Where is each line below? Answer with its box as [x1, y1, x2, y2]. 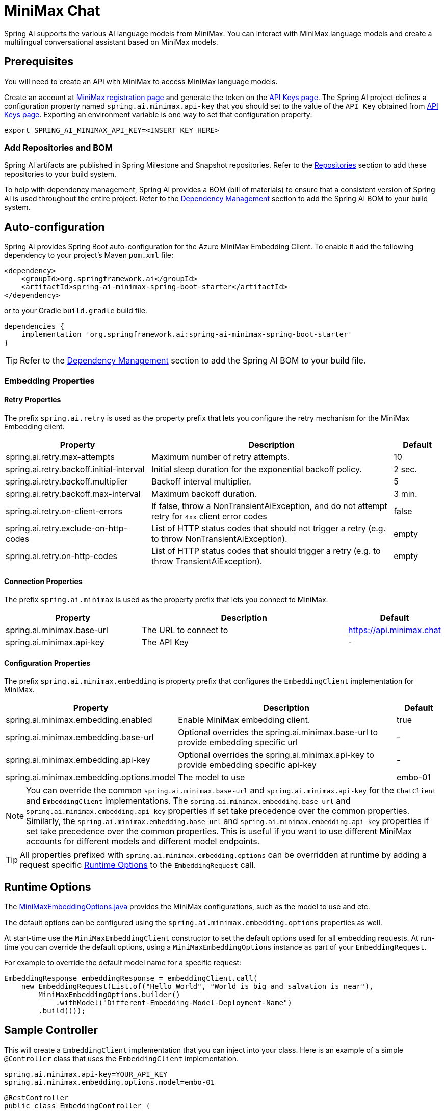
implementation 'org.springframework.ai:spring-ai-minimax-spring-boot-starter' [21, 330, 352, 339]
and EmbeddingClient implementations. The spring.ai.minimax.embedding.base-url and [26, 795, 351, 806]
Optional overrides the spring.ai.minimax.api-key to [178, 749, 374, 760]
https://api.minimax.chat [348, 625, 441, 635]
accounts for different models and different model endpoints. [26, 836, 260, 847]
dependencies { [4, 322, 65, 331]
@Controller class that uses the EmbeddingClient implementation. [4, 1054, 239, 1063]
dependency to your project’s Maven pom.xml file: [4, 251, 173, 260]
